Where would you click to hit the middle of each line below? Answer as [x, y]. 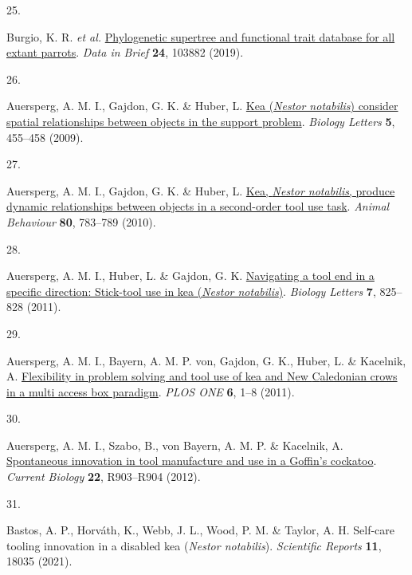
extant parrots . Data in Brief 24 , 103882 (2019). [125, 52]
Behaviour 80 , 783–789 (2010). [81, 221]
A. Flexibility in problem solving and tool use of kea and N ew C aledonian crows [202, 376]
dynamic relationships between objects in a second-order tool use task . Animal [198, 206]
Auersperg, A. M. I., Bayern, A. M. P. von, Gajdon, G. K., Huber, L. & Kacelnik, [206, 360]
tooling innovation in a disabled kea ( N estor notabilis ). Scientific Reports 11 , [194, 545]
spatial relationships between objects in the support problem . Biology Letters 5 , [201, 121]
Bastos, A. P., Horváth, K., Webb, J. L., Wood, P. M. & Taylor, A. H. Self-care [201, 530]
